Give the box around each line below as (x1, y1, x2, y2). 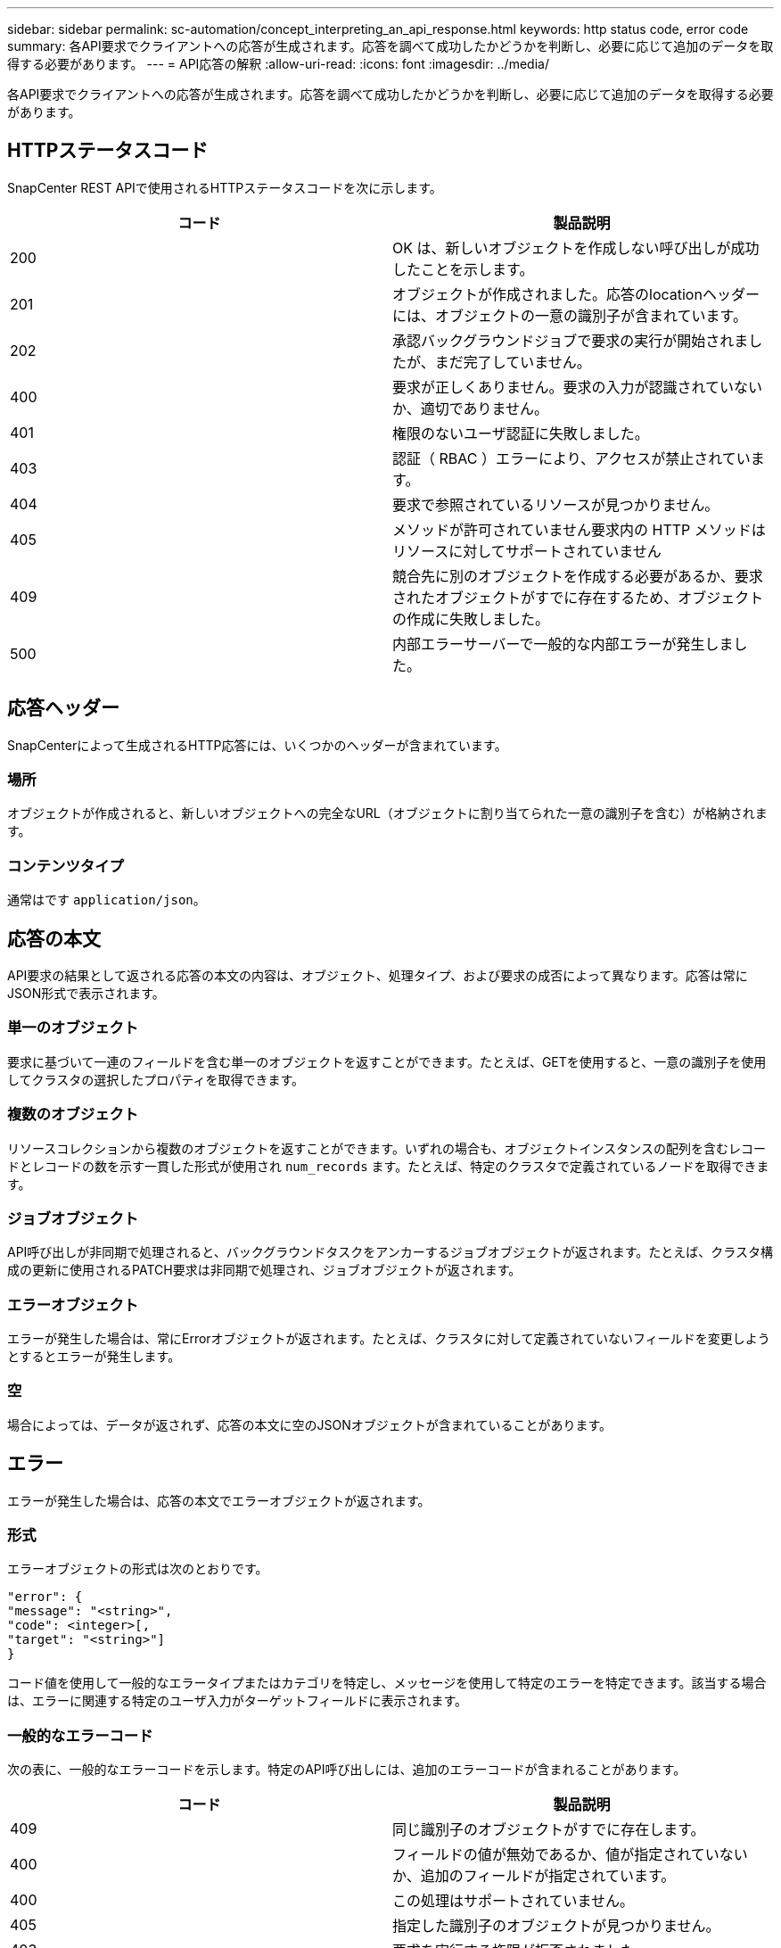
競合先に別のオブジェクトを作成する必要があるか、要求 (392, 566, 763, 585)
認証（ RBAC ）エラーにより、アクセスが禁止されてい (392, 449, 751, 467)
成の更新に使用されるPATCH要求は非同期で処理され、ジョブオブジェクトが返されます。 (7, 1262, 522, 1278)
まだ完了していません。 (434, 352, 591, 371)
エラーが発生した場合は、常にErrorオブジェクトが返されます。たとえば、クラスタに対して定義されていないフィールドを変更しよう (7, 1331, 770, 1347)
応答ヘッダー (7, 697, 119, 720)
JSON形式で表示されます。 (7, 986, 165, 1002)
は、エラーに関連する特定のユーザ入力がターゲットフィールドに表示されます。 (7, 1693, 468, 1709)
